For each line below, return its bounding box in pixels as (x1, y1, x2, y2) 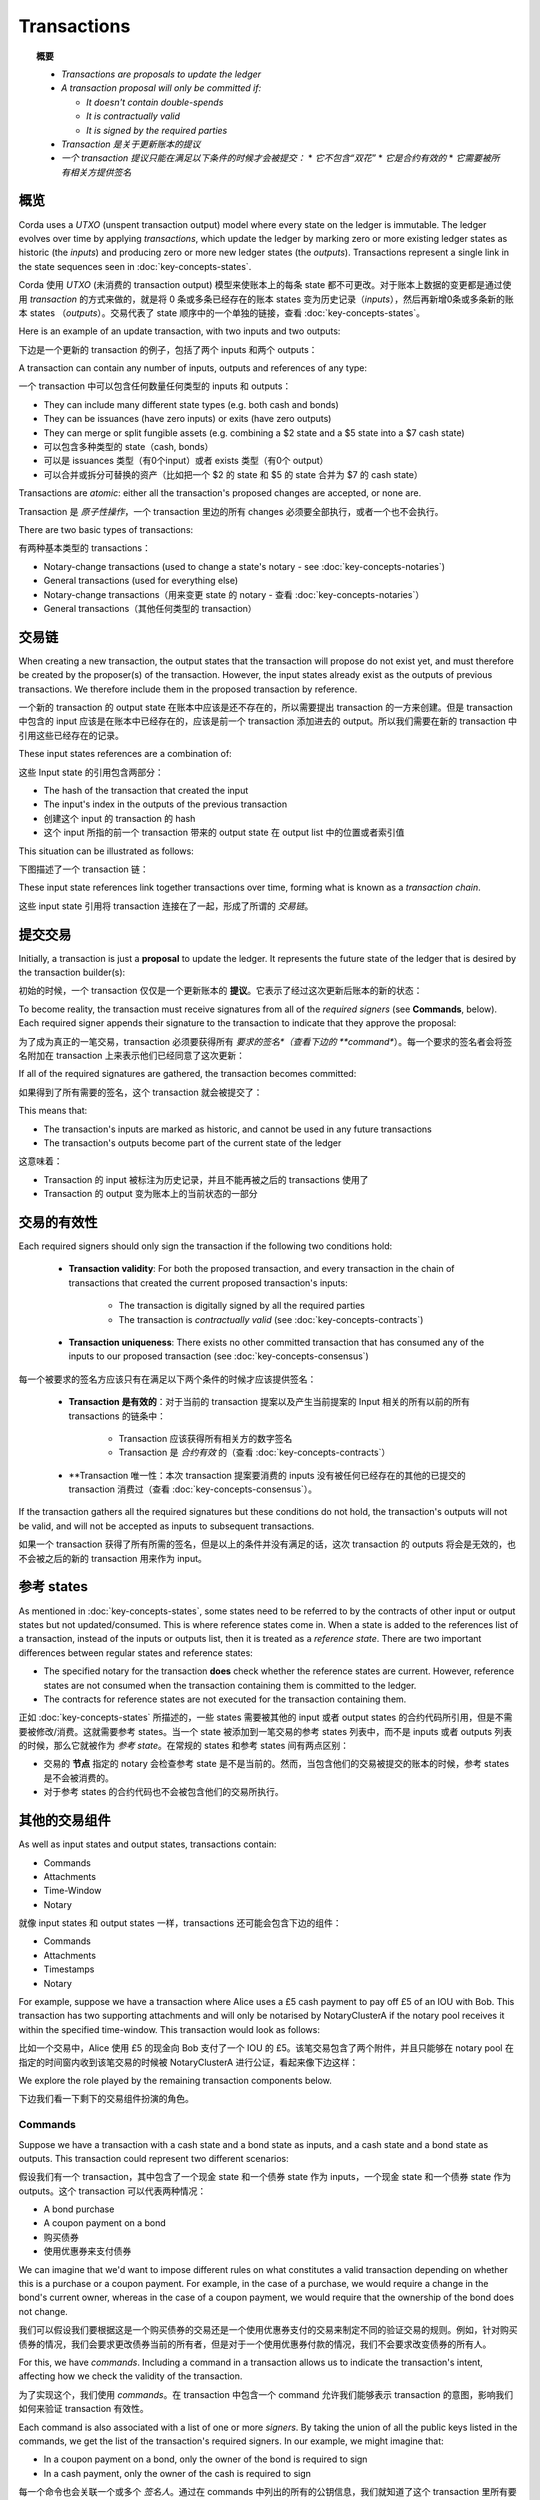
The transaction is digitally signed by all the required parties (118, 1300, 365, 1312)
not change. (18, 2305, 69, 2317)
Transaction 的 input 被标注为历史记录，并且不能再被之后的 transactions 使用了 (43, 1173, 369, 1185)
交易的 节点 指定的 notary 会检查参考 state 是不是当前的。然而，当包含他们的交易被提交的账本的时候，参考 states (43, 1758, 510, 1770)
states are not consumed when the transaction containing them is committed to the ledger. (43, 1679, 417, 1691)
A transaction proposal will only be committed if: (61, 82, 262, 94)
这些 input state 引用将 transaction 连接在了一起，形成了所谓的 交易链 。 (18, 900, 314, 912)
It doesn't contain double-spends (86, 96, 224, 108)
